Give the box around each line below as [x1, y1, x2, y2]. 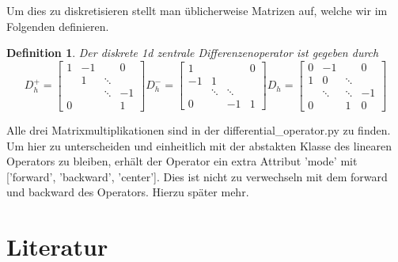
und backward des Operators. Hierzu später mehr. [6, 184, 249, 200]
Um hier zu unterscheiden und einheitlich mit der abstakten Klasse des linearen [6, 137, 392, 154]
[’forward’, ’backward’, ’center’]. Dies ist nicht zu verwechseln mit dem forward [6, 168, 388, 184]
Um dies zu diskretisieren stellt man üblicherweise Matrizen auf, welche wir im [6, 2, 388, 18]
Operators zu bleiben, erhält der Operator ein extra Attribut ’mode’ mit [6, 153, 358, 169]
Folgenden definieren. [6, 17, 109, 34]
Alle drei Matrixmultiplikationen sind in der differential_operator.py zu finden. [6, 121, 391, 138]
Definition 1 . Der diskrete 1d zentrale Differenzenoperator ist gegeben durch [6, 44, 379, 61]
